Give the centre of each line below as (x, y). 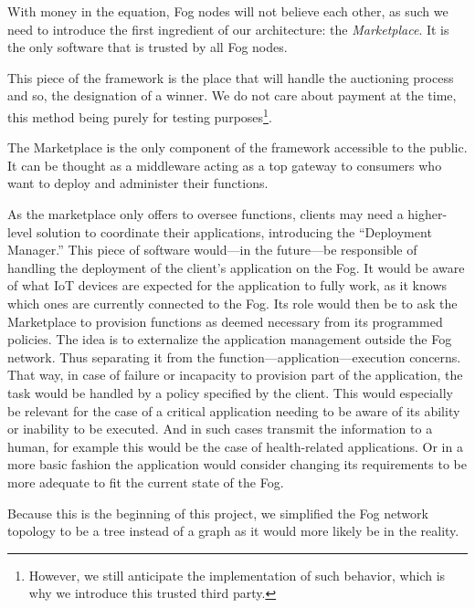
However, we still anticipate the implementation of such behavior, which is (237, 575)
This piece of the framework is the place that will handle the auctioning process (231, 77)
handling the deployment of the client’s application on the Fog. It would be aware (236, 267)
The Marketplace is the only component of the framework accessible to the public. (237, 147)
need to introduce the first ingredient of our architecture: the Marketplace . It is (228, 29)
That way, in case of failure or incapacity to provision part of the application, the (235, 375)
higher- (427, 214)
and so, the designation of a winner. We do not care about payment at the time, (232, 95)
